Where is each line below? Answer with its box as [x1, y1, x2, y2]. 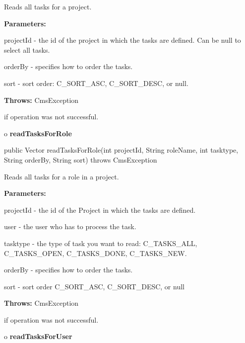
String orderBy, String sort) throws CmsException [4, 154, 157, 165]
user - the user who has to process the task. [4, 221, 136, 232]
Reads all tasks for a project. [4, 1, 92, 11]
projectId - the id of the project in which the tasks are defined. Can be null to [4, 35, 241, 45]
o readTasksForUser [4, 331, 72, 342]
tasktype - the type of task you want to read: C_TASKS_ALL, [4, 238, 197, 248]
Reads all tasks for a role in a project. [4, 171, 119, 181]
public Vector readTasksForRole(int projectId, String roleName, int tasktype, [4, 145, 239, 155]
